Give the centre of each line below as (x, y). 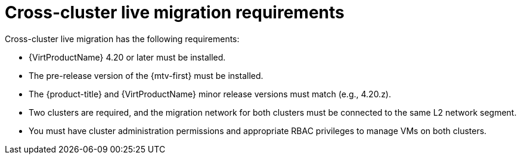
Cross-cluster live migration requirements (175, 12)
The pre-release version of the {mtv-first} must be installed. (146, 75)
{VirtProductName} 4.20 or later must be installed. (127, 57)
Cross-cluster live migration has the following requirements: (122, 39)
